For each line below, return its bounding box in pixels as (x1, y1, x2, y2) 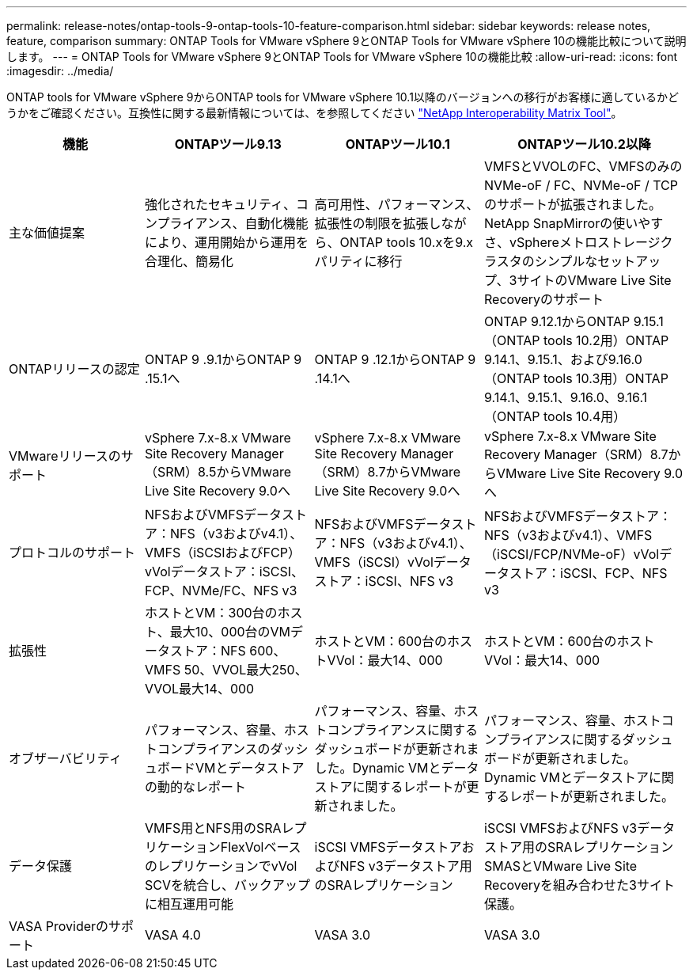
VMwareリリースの (9, 448, 121, 464)
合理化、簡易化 (145, 253, 234, 269)
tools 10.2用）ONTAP (543, 332, 669, 348)
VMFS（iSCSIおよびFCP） (145, 545, 301, 560)
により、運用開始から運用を (145, 234, 309, 250)
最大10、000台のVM (169, 624, 291, 640)
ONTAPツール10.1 (345, 136, 450, 152)
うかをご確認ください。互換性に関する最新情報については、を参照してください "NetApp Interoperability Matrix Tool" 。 (6, 106, 623, 120)
